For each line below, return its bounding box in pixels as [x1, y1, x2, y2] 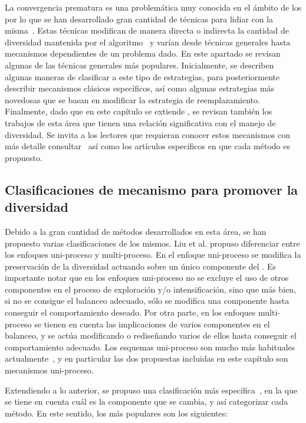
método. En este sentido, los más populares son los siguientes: [5, 406, 228, 419]
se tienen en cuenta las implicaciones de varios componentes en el [34, 317, 270, 330]
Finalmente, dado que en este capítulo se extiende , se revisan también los [5, 105, 272, 117]
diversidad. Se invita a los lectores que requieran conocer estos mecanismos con [5, 128, 291, 140]
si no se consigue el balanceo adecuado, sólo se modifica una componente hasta [5, 294, 289, 307]
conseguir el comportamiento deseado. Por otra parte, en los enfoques [5, 306, 256, 319]
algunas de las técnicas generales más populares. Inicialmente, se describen [5, 58, 274, 71]
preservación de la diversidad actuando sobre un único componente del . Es [5, 260, 276, 272]
